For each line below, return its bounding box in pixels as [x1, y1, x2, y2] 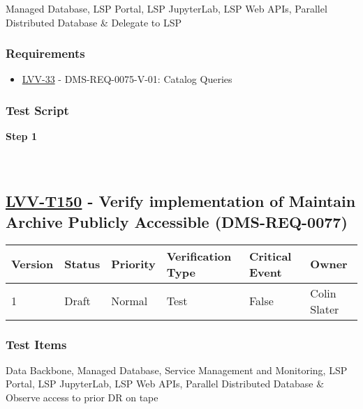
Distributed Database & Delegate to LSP [6, 15, 181, 29]
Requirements [6, 45, 85, 62]
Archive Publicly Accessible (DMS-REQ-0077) [6, 210, 348, 232]
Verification [166, 247, 232, 264]
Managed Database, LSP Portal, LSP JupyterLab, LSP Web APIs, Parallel [6, 1, 327, 15]
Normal [111, 293, 148, 309]
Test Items [6, 335, 67, 353]
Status [64, 256, 101, 272]
